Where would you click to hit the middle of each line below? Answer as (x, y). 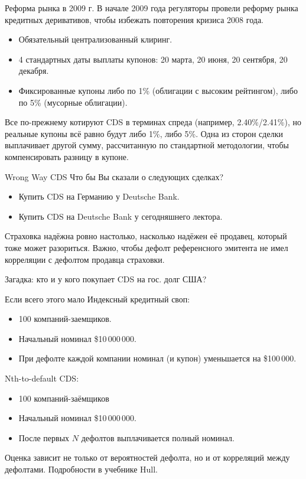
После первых (44, 437)
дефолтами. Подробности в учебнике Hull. (81, 469)
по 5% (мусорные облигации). (73, 102)
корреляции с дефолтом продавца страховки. (85, 259)
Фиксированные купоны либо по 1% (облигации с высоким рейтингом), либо (158, 90)
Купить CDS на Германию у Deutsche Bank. (99, 196)
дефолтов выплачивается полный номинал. (158, 437)
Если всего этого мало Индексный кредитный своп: (97, 299)
